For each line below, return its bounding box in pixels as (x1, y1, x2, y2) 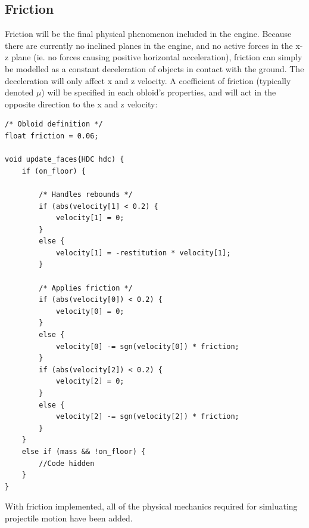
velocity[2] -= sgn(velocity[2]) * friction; (55, 412, 239, 421)
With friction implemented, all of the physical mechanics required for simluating (5, 500, 298, 512)
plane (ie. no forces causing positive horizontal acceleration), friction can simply (11, 51, 302, 63)
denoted (5, 86, 34, 98)
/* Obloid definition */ (5, 120, 103, 129)
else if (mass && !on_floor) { (21, 447, 146, 456)
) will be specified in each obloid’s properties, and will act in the (41, 86, 276, 98)
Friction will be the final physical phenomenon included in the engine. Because (5, 27, 292, 40)
